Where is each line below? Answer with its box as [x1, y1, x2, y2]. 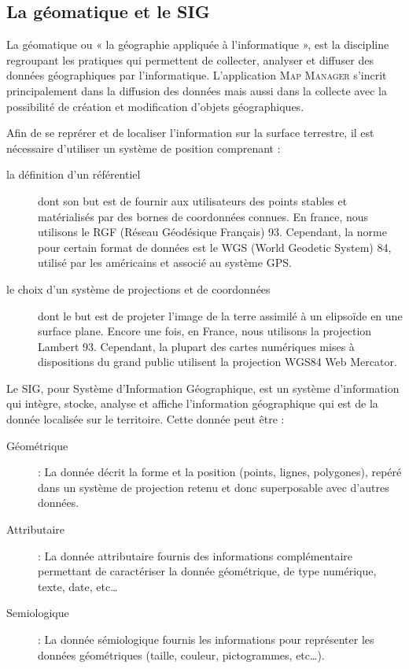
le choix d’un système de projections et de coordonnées [6, 280, 271, 297]
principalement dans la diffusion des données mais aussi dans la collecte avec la [6, 82, 387, 98]
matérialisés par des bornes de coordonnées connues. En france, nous [38, 208, 369, 224]
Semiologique [6, 604, 69, 621]
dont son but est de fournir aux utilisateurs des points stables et [38, 192, 348, 209]
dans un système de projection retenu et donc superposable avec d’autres [38, 479, 389, 495]
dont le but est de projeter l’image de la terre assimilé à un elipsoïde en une [38, 307, 403, 323]
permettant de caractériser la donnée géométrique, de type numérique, [38, 563, 377, 579]
